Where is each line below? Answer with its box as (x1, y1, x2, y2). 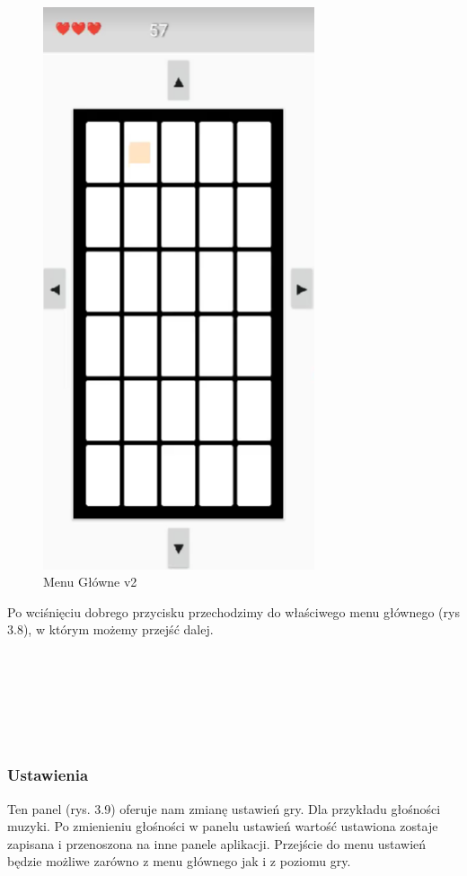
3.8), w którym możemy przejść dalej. (7, 620, 214, 639)
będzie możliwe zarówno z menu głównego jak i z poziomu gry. (7, 852, 351, 871)
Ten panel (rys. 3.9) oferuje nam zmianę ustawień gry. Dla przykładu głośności (7, 799, 441, 818)
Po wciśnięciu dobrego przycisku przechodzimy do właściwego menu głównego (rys (7, 602, 460, 621)
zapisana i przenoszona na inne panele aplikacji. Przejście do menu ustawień (7, 834, 427, 853)
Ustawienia (7, 764, 89, 786)
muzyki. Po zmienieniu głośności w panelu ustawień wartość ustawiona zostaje (7, 817, 438, 836)
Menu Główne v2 (43, 572, 137, 591)
